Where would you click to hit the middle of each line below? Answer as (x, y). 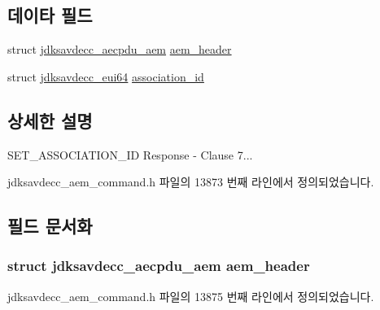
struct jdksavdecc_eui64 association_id (106, 76)
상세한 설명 (50, 120)
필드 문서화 (50, 226)
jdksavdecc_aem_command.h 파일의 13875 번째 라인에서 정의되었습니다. (191, 296)
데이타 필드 (50, 15)
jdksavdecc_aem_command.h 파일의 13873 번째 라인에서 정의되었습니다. (191, 182)
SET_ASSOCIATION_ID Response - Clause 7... (130, 154)
